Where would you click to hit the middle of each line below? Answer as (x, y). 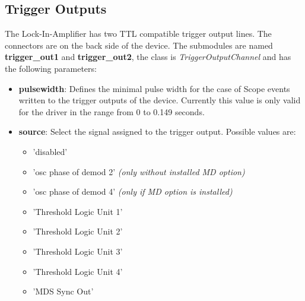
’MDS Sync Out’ (63, 291)
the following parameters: (51, 68)
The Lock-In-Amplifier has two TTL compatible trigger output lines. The (138, 34)
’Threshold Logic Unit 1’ (78, 211)
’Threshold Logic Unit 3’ (78, 251)
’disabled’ (50, 151)
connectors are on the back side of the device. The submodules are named (139, 45)
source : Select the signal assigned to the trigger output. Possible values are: (157, 132)
